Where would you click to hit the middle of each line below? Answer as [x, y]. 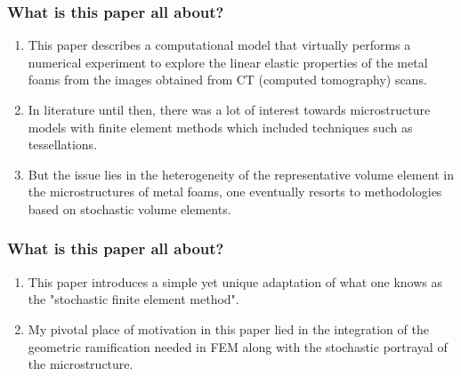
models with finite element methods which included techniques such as [220, 127]
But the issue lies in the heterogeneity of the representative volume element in [241, 174]
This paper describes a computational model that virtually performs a [219, 45]
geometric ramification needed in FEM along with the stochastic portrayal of [238, 346]
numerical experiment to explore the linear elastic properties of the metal [228, 62]
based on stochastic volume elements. [129, 208]
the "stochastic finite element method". [133, 299]
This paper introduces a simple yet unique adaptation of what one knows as [235, 281]
